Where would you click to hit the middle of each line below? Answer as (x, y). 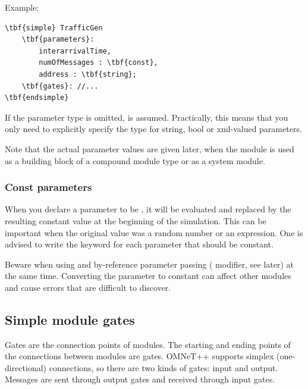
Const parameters (48, 187)
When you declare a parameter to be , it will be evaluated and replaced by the (148, 209)
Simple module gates (70, 319)
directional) (26, 367)
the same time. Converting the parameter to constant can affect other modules (148, 276)
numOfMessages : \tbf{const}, (98, 63)
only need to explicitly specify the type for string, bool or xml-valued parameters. (153, 129)
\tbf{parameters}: (58, 40)
